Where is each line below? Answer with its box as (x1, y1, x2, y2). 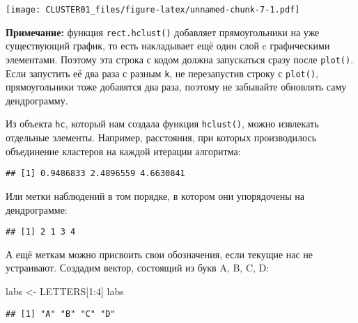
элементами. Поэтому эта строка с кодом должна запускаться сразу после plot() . (6, 52, 354, 66)
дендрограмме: (6, 202, 68, 216)
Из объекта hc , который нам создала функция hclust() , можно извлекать (6, 116, 319, 131)
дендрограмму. (6, 93, 68, 107)
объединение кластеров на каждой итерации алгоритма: (6, 143, 241, 158)
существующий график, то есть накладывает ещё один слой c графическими (6, 38, 330, 53)
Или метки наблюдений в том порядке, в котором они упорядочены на (6, 188, 305, 203)
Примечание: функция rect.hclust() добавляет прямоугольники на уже (6, 24, 320, 39)
